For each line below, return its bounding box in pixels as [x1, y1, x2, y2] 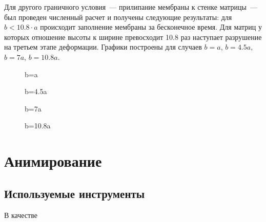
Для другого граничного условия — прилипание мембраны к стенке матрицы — [4, 2, 257, 12]
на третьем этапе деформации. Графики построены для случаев [4, 41, 202, 52]
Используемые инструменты [4, 185, 145, 201]
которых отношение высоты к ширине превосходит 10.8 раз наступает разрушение [4, 31, 262, 42]
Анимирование [4, 150, 102, 171]
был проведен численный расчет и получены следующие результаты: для [4, 11, 232, 22]
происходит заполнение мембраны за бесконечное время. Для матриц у [40, 21, 262, 32]
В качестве [4, 209, 37, 220]
